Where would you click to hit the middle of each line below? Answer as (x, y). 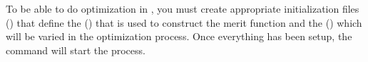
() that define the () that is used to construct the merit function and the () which (184, 22)
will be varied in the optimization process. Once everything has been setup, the (179, 36)
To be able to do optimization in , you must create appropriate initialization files (183, 8)
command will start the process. (76, 50)
